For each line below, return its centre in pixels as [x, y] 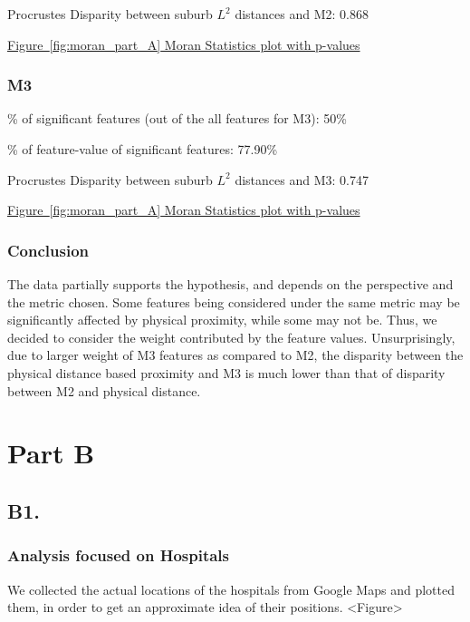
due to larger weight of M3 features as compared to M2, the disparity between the [235, 355]
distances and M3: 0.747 [302, 179]
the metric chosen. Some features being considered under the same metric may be [234, 301]
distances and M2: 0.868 [302, 14]
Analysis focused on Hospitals [119, 555]
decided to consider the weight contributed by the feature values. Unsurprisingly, [231, 337]
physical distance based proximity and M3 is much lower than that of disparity [226, 372]
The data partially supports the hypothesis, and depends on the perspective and [230, 284]
